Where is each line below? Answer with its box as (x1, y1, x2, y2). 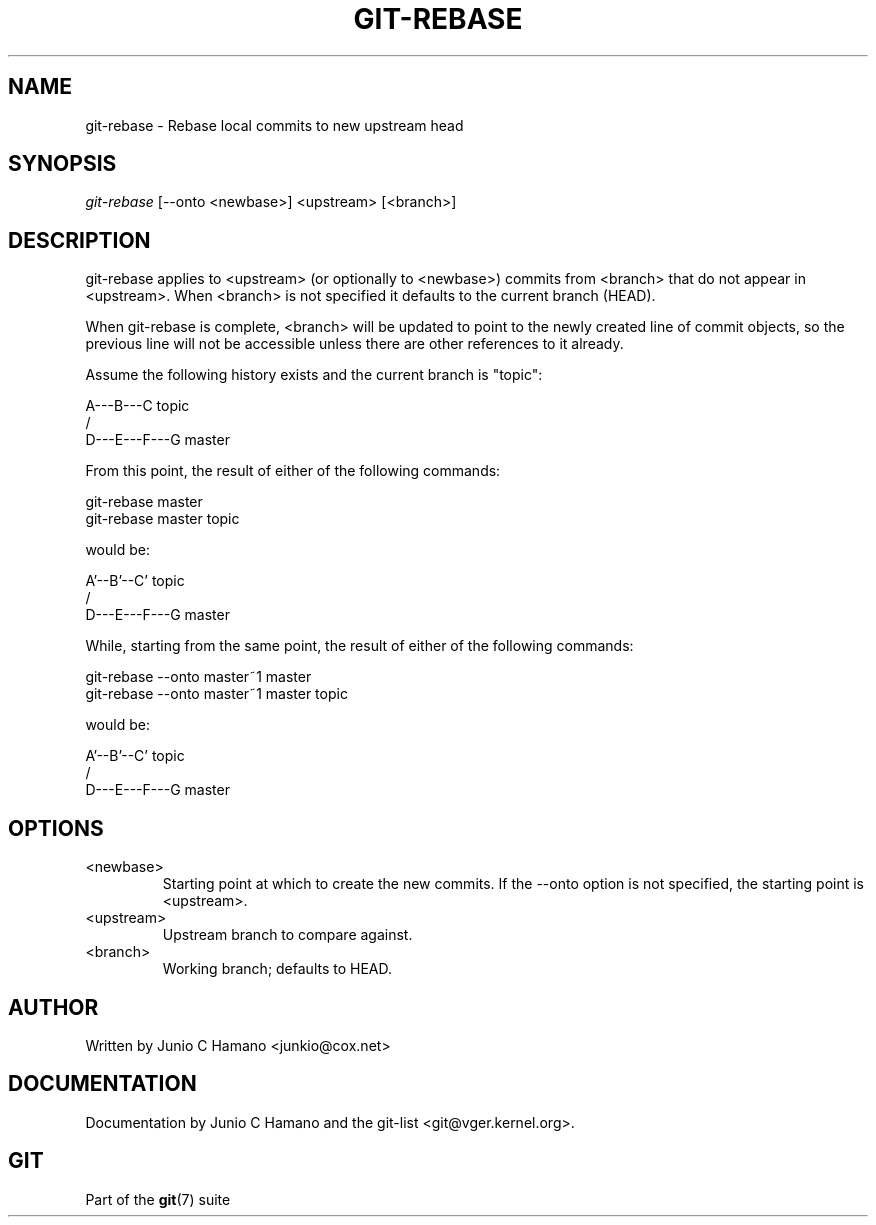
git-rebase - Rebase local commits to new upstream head (85, 116, 464, 134)
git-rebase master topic (85, 510, 240, 528)
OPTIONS (8, 815, 104, 841)
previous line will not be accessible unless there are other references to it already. (85, 335, 624, 353)
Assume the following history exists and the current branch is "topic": (85, 366, 543, 384)
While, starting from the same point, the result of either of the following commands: (85, 637, 634, 655)
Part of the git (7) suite (85, 1190, 231, 1208)
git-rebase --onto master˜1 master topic (85, 685, 348, 703)
